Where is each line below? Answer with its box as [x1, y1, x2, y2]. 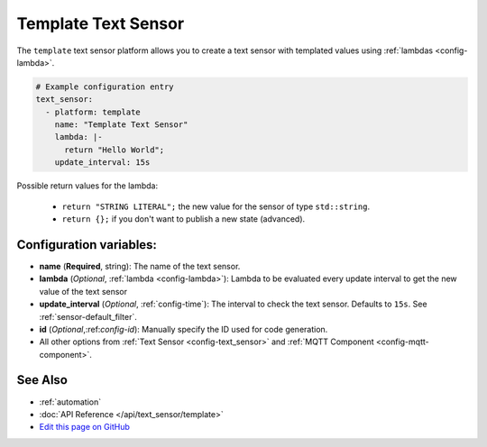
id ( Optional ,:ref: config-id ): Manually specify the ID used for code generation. [39, 324, 328, 334]
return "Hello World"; [64, 144, 165, 155]
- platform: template [45, 106, 142, 117]
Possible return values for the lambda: [16, 180, 158, 191]
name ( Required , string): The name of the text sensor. [39, 260, 241, 271]
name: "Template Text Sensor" [54, 120, 188, 130]
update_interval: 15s [54, 158, 151, 168]
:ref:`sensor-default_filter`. [39, 311, 137, 322]
